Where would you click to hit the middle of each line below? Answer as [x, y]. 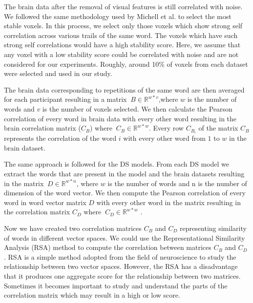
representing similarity [213, 228]
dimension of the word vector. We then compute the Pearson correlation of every [125, 193]
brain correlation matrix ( [42, 128]
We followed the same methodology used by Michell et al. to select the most [118, 16]
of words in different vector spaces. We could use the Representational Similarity [125, 237]
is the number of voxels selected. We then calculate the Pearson [137, 108]
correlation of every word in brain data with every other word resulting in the [120, 118]
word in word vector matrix [45, 202]
